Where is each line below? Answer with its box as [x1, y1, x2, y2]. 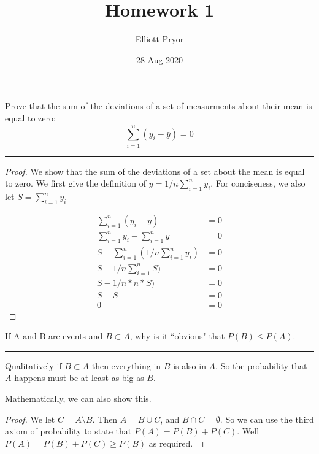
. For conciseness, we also [210, 177, 306, 190]
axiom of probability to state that [5, 425, 132, 437]
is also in [173, 359, 206, 372]
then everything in [91, 359, 161, 372]
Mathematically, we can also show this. [5, 392, 152, 404]
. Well [237, 425, 259, 437]
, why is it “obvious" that [129, 329, 225, 342]
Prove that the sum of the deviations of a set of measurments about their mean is [5, 99, 312, 112]
